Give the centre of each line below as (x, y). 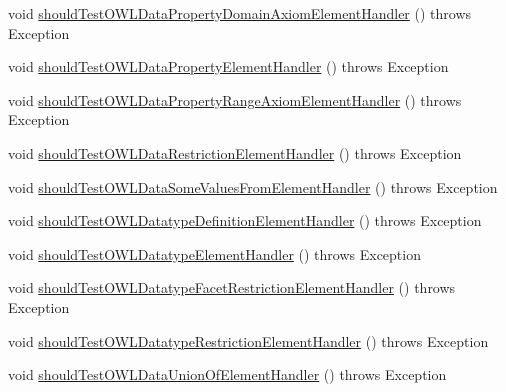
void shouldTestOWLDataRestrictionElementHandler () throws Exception (235, 152)
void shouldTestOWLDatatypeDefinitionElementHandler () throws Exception (245, 220)
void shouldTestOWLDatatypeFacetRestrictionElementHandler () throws (232, 287)
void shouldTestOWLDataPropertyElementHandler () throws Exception (228, 66)
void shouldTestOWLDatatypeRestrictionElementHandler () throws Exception (248, 340)
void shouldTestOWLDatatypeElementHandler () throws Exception (214, 253)
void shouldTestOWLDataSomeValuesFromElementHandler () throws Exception (253, 186)
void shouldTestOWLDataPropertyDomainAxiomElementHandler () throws (240, 13)
